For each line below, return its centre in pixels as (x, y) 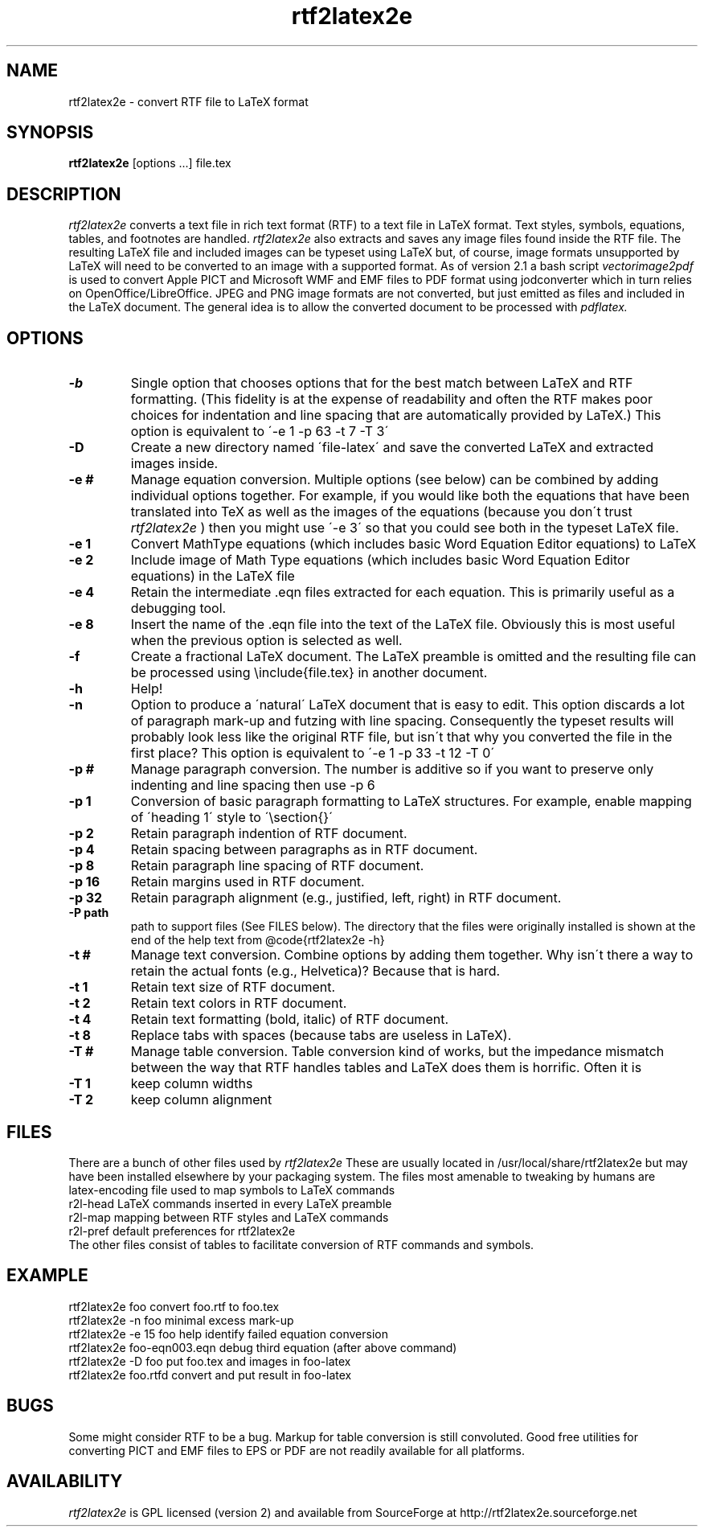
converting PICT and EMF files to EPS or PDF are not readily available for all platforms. (297, 1450)
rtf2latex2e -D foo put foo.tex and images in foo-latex (210, 1361)
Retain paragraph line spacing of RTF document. (277, 866)
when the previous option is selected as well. (266, 641)
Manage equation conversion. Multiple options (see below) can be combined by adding (395, 480)
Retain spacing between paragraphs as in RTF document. (304, 850)
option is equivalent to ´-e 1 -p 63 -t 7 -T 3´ (260, 432)
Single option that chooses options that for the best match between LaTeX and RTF (382, 383)
